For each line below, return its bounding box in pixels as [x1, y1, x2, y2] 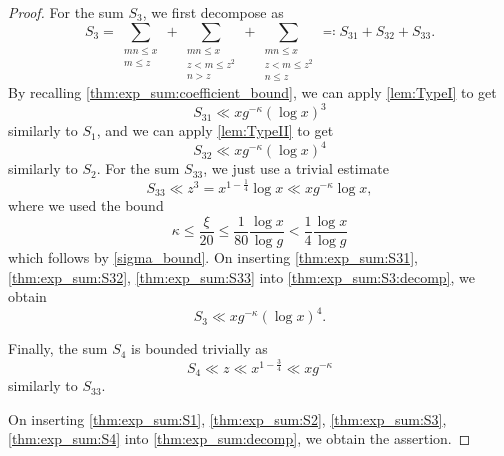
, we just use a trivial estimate [203, 158, 390, 179]
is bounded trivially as [131, 338, 268, 359]
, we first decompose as [142, 2, 284, 22]
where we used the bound [8, 195, 164, 216]
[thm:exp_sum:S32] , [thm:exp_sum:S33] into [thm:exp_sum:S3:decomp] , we [8, 266, 475, 287]
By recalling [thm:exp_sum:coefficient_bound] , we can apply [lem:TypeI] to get [8, 82, 497, 103]
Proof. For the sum [8, 2, 124, 22]
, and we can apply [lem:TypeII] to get [96, 120, 334, 141]
